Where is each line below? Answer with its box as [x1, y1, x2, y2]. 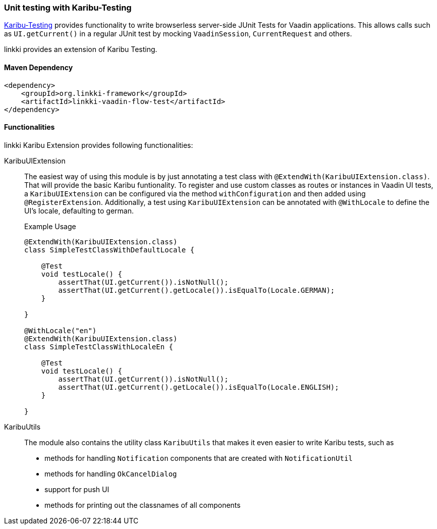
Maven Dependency [4, 63, 73, 72]
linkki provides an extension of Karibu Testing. [4, 45, 157, 54]
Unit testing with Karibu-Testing [4, 3, 132, 13]
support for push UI [44, 485, 110, 494]
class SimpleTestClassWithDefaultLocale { [24, 245, 195, 254]
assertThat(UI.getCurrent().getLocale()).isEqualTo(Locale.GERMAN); [58, 286, 335, 294]
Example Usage [24, 222, 76, 231]
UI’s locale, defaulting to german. [24, 206, 134, 215]
